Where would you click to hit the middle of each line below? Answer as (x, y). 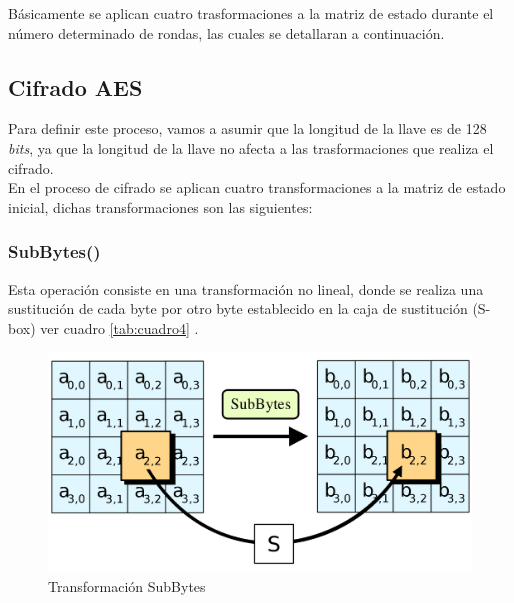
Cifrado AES (75, 86)
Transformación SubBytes (127, 585)
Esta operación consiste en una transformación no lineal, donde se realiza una (246, 288)
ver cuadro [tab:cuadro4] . (119, 327)
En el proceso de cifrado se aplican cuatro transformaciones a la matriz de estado (257, 187)
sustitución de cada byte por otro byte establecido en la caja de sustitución (238, 308)
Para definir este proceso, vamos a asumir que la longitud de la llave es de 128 (247, 128)
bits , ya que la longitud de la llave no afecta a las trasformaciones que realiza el (251, 147)
